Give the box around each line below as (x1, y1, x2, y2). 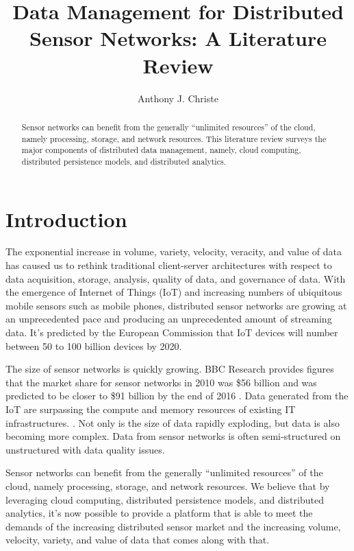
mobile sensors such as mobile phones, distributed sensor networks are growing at (5, 298, 347, 312)
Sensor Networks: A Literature (29, 24, 327, 52)
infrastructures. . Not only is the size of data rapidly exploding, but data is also (5, 415, 340, 430)
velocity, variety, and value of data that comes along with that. (5, 532, 270, 547)
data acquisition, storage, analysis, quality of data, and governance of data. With (5, 271, 346, 285)
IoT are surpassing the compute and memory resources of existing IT (5, 401, 296, 416)
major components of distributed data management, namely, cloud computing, (21, 144, 301, 156)
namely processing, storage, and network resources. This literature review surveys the (21, 132, 327, 144)
